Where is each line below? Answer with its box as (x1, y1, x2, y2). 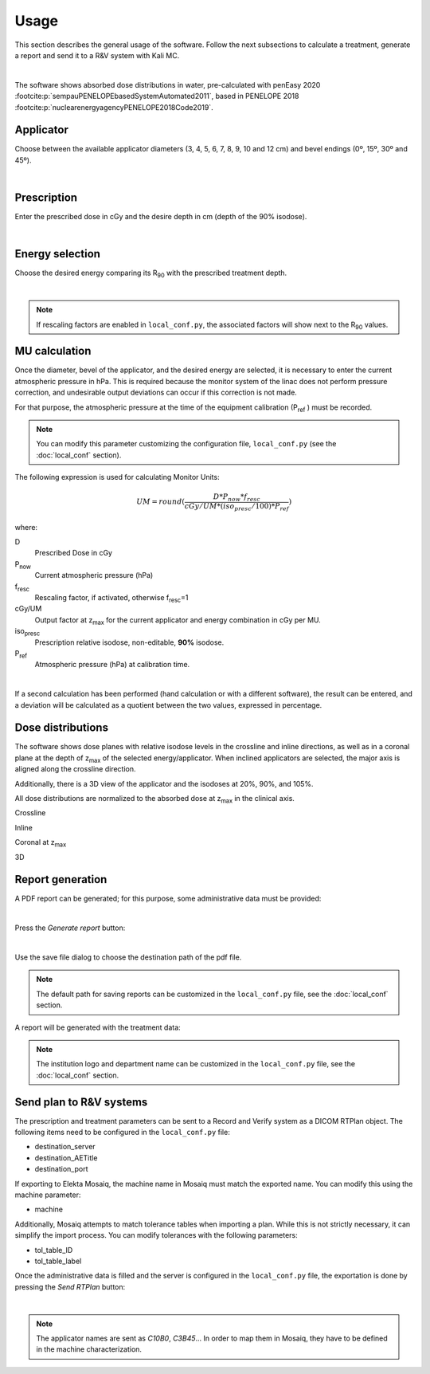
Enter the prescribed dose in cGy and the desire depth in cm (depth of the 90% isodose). (14, 212, 307, 222)
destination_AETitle (34, 1152, 98, 1163)
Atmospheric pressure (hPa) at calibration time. (34, 660, 190, 669)
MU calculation (14, 344, 92, 358)
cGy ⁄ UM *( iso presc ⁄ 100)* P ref (184, 502, 290, 512)
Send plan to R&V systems (14, 1095, 148, 1109)
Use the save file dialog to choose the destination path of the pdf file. (14, 952, 242, 962)
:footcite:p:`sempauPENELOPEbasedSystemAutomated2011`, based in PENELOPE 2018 (14, 92, 299, 101)
